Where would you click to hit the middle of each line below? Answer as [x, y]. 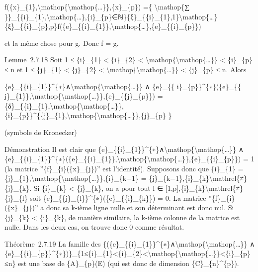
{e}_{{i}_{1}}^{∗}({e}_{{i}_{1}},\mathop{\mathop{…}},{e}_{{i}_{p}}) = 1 [129, 159]
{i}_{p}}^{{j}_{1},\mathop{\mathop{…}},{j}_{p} [85, 115]
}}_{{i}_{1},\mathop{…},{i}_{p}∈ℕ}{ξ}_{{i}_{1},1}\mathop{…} [111, 16]
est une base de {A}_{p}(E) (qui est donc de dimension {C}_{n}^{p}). [129, 263]
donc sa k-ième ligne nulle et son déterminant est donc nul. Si [140, 207]
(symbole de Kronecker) [41, 132]
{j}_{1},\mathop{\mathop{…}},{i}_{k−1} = [76, 178]
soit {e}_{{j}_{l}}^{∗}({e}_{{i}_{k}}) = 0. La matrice [118, 198]
